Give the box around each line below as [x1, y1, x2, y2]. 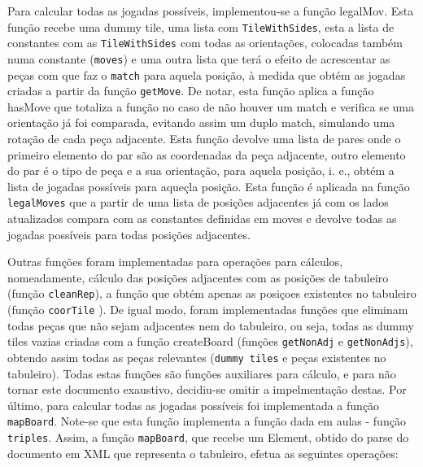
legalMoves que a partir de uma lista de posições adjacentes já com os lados [7, 194, 389, 211]
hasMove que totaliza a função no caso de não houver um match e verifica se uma [7, 98, 414, 115]
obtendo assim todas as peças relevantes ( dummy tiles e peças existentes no [7, 349, 386, 366]
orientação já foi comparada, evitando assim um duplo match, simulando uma [7, 114, 395, 131]
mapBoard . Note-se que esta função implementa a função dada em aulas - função [7, 412, 406, 430]
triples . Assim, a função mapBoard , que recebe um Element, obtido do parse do [7, 429, 409, 446]
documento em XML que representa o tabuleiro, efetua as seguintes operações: [7, 444, 399, 461]
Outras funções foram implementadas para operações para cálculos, [7, 253, 343, 270]
